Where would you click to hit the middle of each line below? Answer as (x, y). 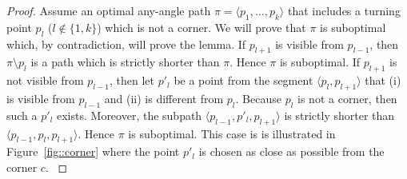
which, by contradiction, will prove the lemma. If (126, 44)
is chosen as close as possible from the (291, 151)
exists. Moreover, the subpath (130, 115)
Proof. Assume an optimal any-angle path (109, 10)
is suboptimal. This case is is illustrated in (232, 133)
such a (22, 115)
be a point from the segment (243, 80)
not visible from (45, 80)
